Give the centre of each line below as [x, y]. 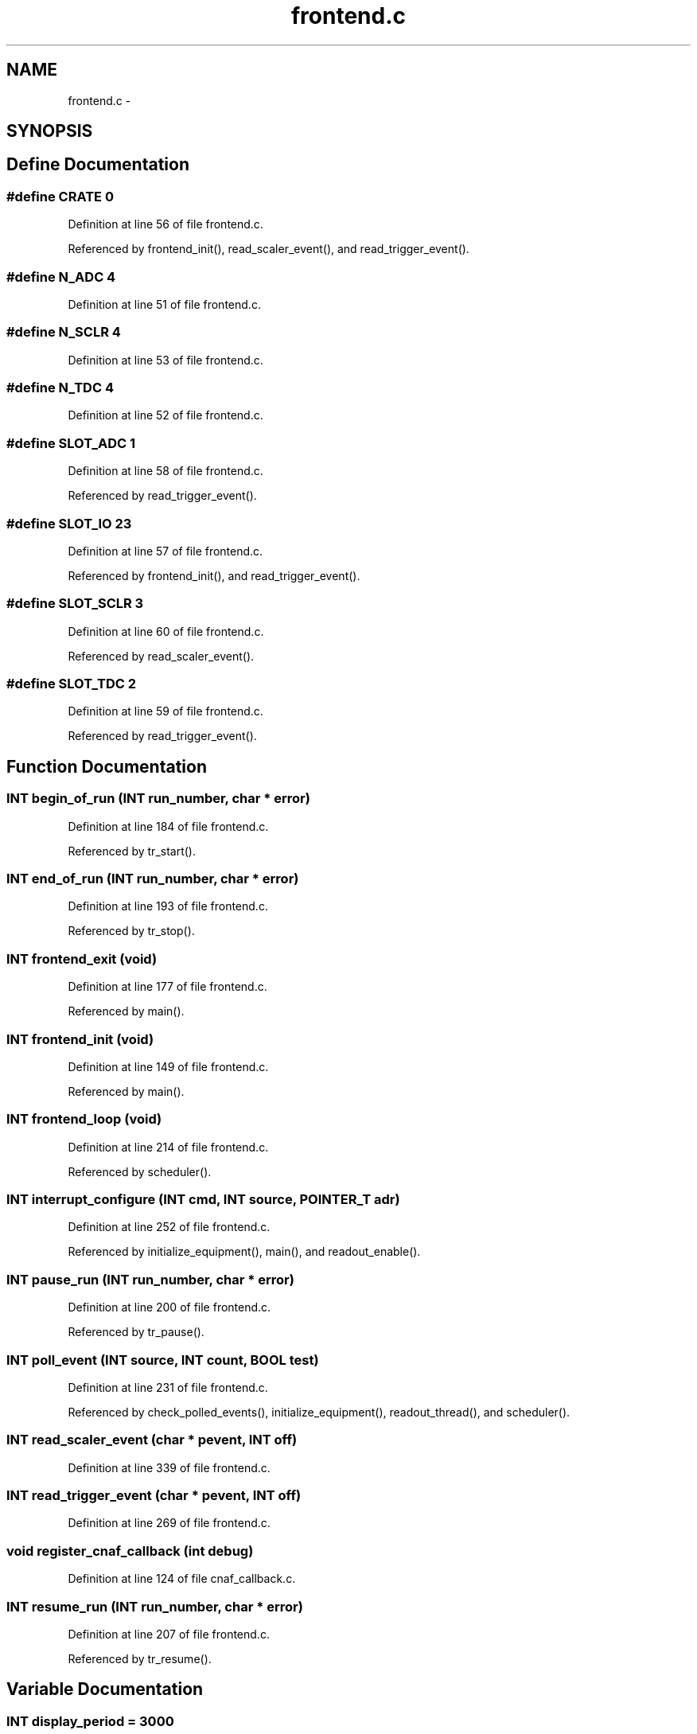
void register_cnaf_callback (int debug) [130, 1551]
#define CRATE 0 [60, 196]
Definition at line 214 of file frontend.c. [168, 1147]
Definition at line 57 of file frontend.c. [165, 551]
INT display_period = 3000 [90, 1721]
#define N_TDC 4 [60, 388]
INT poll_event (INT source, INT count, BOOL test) [163, 1360]
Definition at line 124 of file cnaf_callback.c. [182, 1579]
